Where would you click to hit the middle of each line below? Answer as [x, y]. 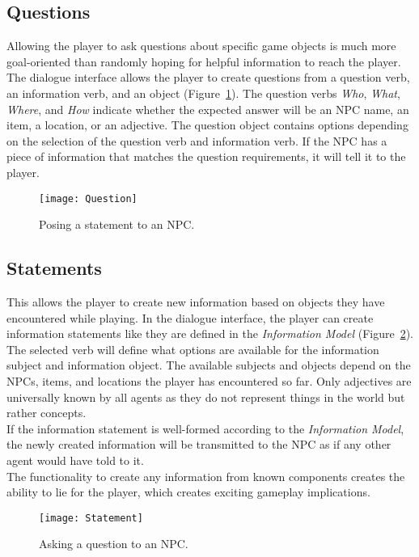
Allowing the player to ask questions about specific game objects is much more [201, 46]
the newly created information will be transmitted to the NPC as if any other [199, 444]
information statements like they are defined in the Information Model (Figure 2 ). [210, 333]
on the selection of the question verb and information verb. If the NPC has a [197, 140]
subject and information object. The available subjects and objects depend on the [209, 365]
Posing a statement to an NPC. [117, 224]
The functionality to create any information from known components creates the [206, 476]
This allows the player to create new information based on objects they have [196, 302]
